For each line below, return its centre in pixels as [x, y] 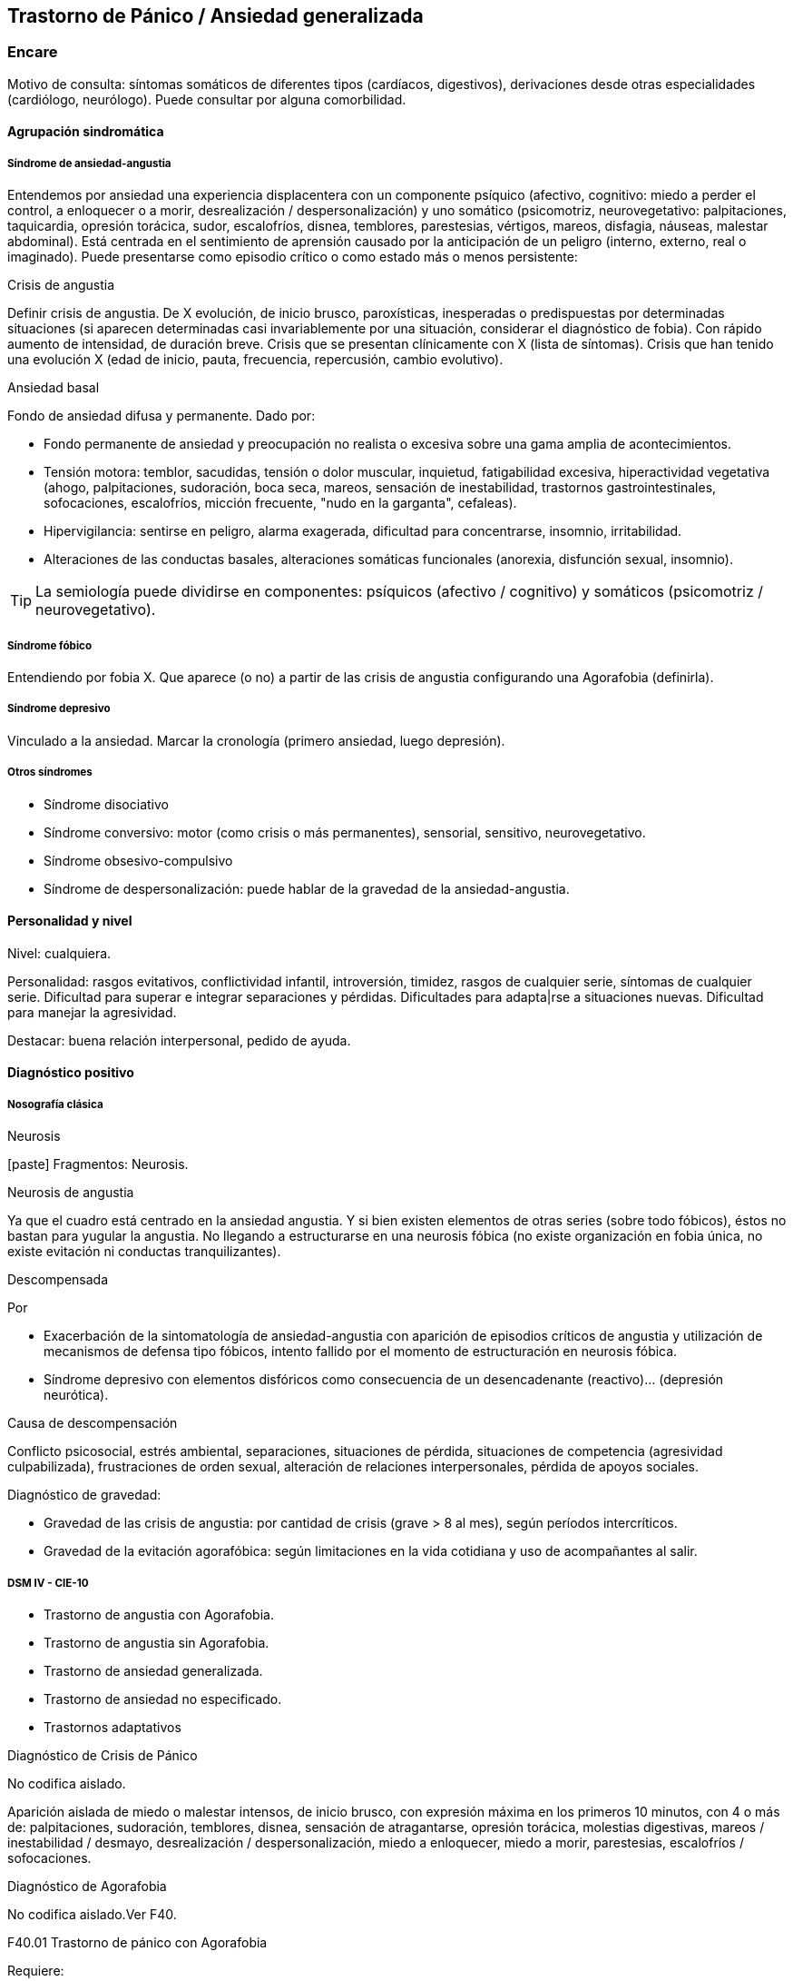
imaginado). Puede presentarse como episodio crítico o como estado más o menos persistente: [293, 257]
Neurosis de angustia [71, 1193]
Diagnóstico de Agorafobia [87, 1886]
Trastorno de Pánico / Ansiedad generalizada [215, 16]
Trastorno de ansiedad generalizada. [153, 1670]
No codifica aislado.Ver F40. [92, 1914]
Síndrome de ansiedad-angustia [89, 163]
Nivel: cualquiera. [59, 953]
